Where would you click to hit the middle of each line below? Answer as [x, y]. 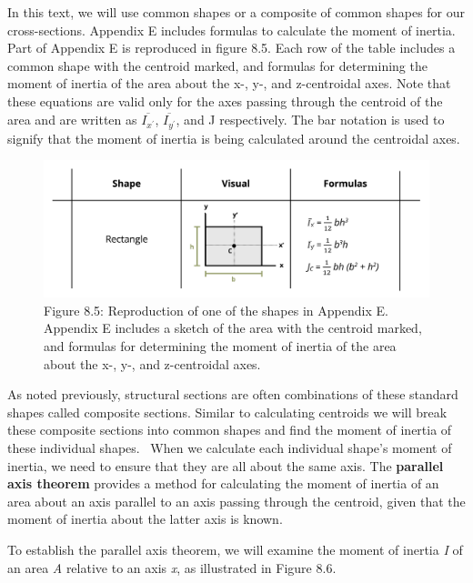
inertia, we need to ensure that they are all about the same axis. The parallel [226, 465]
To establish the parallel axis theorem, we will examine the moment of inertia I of [235, 550]
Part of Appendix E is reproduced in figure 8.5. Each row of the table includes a [231, 48]
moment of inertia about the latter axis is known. [145, 519]
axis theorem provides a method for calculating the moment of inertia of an [223, 483]
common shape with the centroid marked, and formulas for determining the [217, 65]
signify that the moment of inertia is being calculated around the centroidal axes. [234, 138]
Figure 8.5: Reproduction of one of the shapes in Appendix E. [216, 310]
